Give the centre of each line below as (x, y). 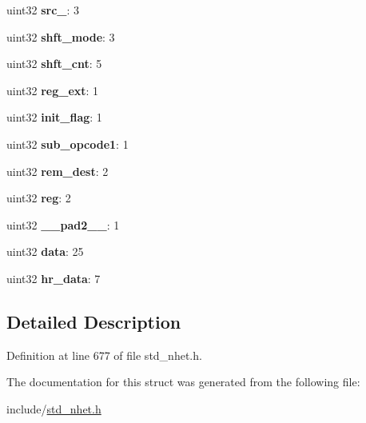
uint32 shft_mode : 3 (61, 36)
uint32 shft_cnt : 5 (54, 64)
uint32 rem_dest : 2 (58, 171)
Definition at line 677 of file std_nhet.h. (104, 355)
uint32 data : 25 (45, 251)
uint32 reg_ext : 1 (53, 90)
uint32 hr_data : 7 (54, 278)
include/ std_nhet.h (54, 408)
